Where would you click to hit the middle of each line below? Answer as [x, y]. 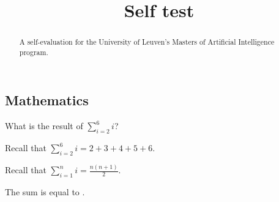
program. [34, 52]
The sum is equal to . [45, 192]
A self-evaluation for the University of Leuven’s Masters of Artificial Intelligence [147, 42]
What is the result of [44, 126]
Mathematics [47, 100]
